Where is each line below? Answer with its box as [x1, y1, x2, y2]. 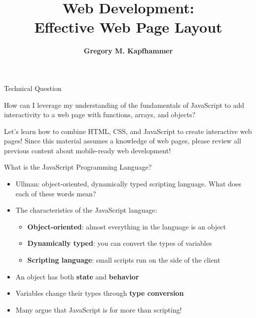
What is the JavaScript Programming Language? [4, 162, 152, 172]
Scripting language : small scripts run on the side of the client [27, 255, 220, 265]
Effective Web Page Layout [34, 17, 222, 37]
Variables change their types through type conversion [15, 288, 184, 298]
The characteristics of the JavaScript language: [15, 205, 157, 215]
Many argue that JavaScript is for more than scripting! [15, 304, 182, 315]
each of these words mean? [15, 188, 96, 198]
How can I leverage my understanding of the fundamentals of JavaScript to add [4, 99, 244, 110]
